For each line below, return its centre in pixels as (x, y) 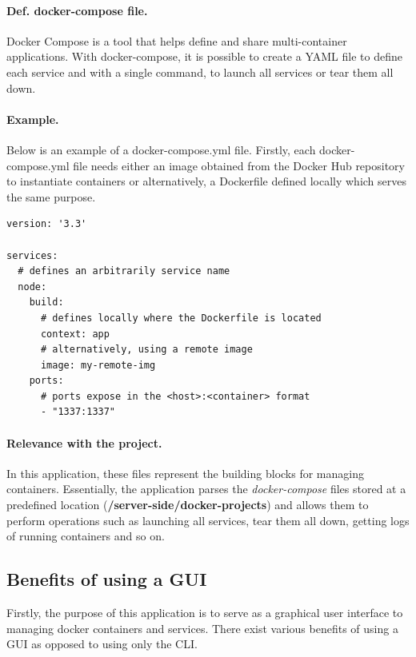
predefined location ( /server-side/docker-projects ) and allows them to (188, 505)
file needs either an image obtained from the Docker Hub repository (239, 165)
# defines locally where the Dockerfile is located (181, 318)
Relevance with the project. (84, 442)
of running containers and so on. (86, 536)
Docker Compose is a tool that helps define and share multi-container (177, 40)
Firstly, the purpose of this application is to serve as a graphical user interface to (205, 613)
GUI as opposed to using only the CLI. (102, 644)
